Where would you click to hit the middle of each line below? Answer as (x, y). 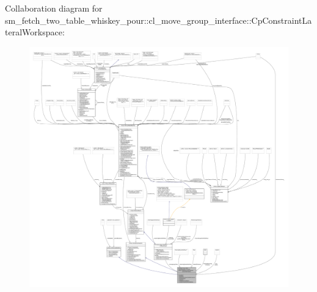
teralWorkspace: (35, 32)
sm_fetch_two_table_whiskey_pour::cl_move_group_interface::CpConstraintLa (158, 20)
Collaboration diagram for (54, 8)
